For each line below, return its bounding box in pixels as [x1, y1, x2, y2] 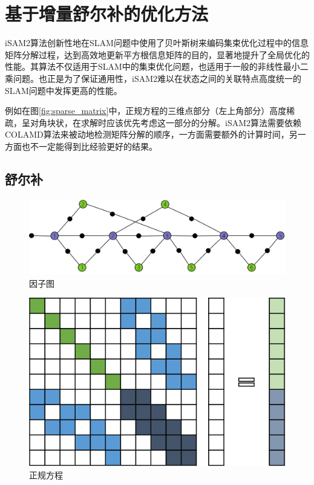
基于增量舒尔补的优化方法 [5, 1, 209, 26]
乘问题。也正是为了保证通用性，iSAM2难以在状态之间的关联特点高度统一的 [5, 72, 302, 84]
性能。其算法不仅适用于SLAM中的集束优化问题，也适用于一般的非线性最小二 [5, 60, 309, 73]
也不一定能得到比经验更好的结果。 [21, 139, 157, 152]
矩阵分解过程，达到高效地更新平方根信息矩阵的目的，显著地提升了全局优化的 [5, 48, 310, 61]
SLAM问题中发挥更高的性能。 [5, 84, 122, 96]
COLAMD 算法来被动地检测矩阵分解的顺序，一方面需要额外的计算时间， [5, 128, 289, 141]
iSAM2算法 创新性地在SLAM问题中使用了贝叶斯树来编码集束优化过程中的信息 [5, 36, 309, 49]
